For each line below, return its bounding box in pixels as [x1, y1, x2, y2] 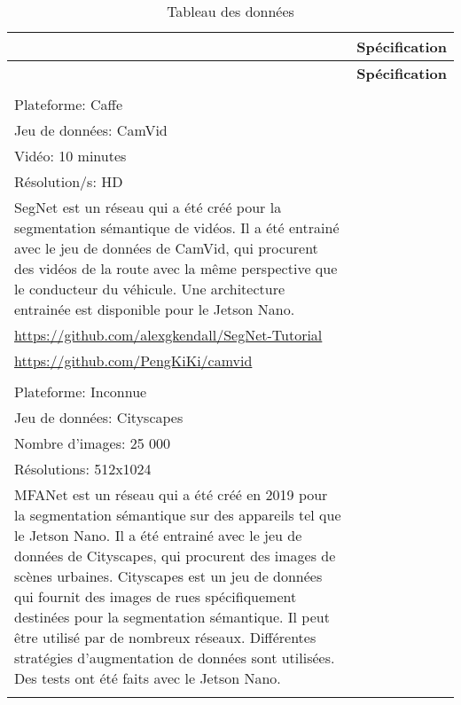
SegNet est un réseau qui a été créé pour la [14, 197, 282, 217]
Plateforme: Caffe [14, 94, 123, 114]
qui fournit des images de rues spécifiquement [14, 586, 297, 607]
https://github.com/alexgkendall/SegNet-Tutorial [14, 325, 323, 345]
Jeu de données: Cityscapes [14, 407, 184, 427]
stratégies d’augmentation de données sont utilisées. [14, 647, 335, 668]
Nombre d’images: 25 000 [14, 433, 171, 453]
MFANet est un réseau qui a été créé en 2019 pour [14, 484, 328, 505]
